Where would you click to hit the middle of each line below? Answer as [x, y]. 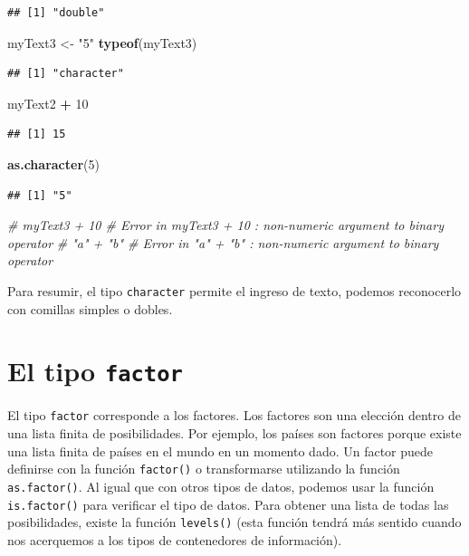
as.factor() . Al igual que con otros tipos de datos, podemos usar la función [221, 486]
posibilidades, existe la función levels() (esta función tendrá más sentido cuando [234, 522]
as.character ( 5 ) [53, 163]
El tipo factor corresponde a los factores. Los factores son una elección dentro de [234, 415]
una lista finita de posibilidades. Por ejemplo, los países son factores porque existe [234, 433]
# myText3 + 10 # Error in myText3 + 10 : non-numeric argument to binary [225, 225]
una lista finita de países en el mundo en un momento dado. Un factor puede [220, 451]
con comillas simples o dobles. [90, 308]
